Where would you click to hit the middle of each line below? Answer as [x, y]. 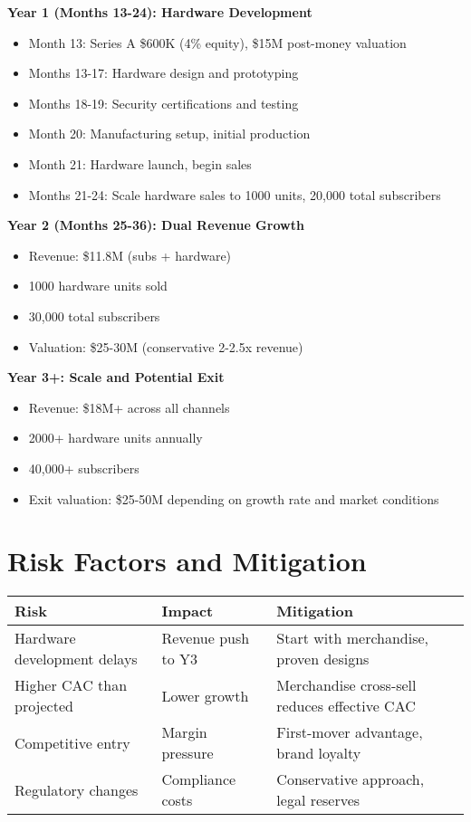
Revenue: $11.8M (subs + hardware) [130, 255]
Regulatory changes [77, 789]
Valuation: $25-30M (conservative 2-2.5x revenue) [166, 346]
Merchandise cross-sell [346, 685]
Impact [187, 611]
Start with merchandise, [353, 638]
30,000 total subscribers [94, 315]
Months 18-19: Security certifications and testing [163, 103]
